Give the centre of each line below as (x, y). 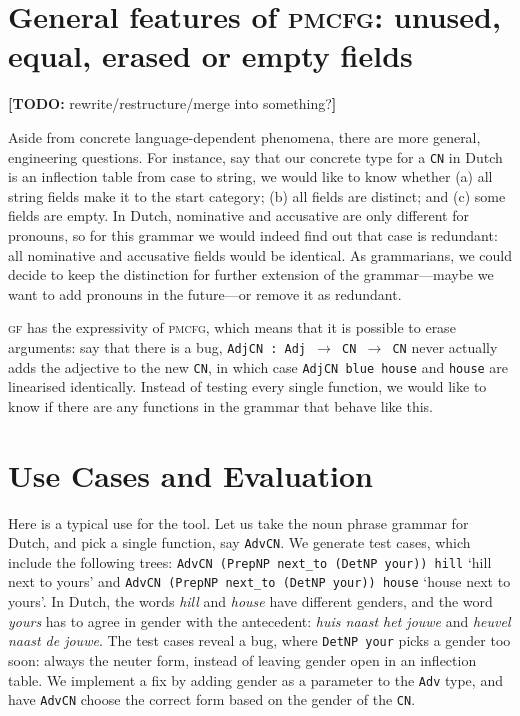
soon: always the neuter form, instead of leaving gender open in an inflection (242, 659)
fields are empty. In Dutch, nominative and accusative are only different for (238, 215)
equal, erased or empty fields (210, 55)
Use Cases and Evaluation (190, 474)
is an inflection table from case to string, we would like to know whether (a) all (250, 176)
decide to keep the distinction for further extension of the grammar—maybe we (251, 274)
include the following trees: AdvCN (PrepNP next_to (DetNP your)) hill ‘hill (250, 561)
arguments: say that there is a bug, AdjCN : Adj (157, 346)
